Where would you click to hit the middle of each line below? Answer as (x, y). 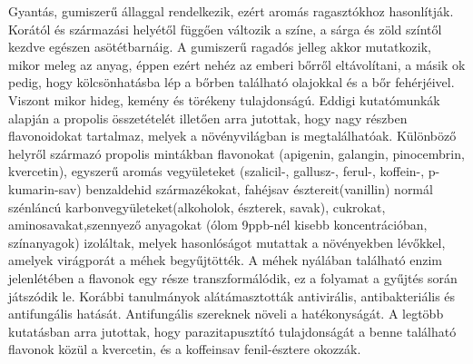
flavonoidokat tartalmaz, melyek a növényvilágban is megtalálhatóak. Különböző (232, 136)
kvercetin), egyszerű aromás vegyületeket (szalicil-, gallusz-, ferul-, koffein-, (217, 171)
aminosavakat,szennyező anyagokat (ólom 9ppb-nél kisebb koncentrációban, (218, 225)
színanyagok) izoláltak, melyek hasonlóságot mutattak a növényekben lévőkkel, (227, 242)
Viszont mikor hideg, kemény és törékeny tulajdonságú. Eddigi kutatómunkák (224, 99)
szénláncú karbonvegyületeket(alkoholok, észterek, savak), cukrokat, (197, 207)
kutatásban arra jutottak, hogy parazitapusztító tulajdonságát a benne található (232, 331)
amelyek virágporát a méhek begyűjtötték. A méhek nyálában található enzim (226, 260)
